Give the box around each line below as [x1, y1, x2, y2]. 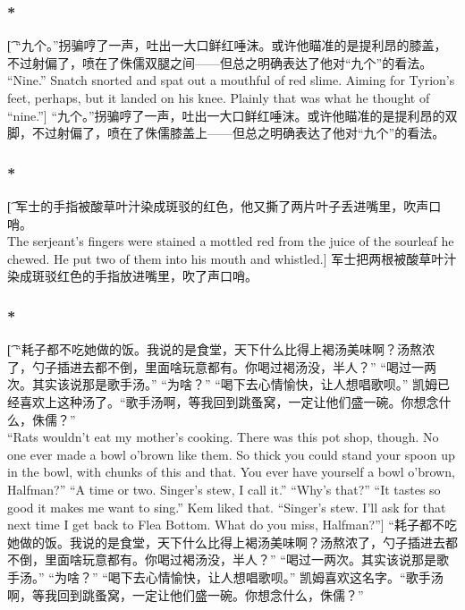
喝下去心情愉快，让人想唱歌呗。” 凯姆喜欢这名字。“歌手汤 [107, 567, 444, 586]
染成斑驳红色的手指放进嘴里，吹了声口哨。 [7, 267, 258, 285]
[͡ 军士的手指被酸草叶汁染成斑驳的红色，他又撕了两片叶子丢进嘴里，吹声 [7, 197, 429, 215]
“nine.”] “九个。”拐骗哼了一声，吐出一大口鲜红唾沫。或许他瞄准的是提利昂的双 [7, 106, 458, 124]
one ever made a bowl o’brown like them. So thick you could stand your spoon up [7, 445, 455, 463]
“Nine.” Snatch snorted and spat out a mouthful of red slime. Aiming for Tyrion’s [7, 71, 455, 89]
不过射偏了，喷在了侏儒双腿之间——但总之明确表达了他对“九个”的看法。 [7, 53, 433, 72]
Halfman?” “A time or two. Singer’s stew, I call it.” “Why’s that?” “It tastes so [7, 479, 441, 498]
